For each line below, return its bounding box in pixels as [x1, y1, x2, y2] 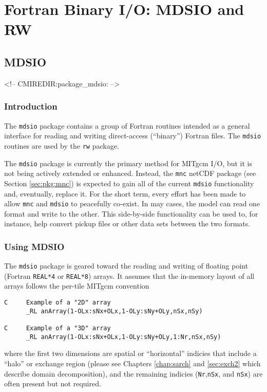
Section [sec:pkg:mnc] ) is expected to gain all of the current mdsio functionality [4, 177, 254, 188]
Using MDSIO [4, 240, 65, 253]
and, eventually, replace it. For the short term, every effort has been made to [4, 188, 246, 199]
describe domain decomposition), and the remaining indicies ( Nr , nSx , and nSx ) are [4, 368, 263, 379]
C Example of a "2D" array [4, 299, 111, 307]
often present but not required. [4, 378, 101, 389]
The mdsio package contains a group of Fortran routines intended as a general [4, 120, 250, 131]
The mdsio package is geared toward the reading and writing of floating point [4, 260, 249, 271]
